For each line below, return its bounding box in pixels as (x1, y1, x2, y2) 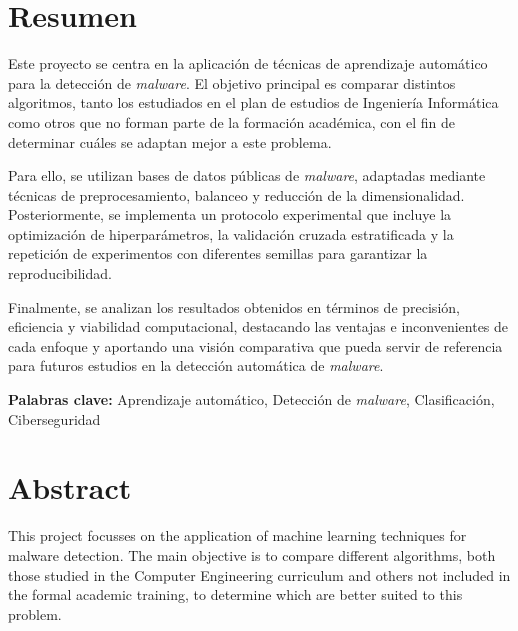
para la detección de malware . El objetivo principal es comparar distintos (8, 72, 456, 93)
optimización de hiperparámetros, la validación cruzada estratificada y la (8, 223, 454, 244)
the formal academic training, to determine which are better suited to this (8, 584, 463, 605)
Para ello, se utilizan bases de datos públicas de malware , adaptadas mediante (8, 165, 486, 186)
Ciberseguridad (8, 408, 101, 429)
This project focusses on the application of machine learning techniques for (8, 525, 467, 546)
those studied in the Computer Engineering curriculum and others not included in (8, 564, 511, 585)
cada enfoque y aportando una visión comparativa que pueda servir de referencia (8, 335, 503, 356)
